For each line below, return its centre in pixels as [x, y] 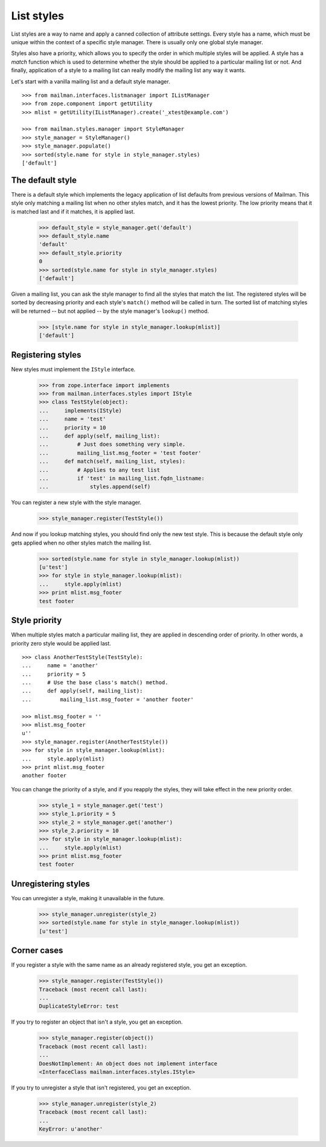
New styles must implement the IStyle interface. [73, 369]
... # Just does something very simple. [112, 444]
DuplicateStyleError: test [79, 1006]
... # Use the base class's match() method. [95, 683]
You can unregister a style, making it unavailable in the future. [88, 898]
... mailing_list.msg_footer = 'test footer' [120, 453]
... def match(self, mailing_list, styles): [112, 462]
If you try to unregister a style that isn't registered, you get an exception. [101, 1087]
